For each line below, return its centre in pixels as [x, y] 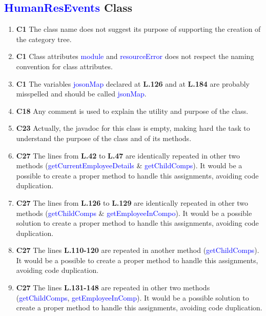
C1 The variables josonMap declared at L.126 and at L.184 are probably [133, 83]
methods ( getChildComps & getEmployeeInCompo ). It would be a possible [134, 213]
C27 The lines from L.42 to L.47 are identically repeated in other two [128, 155]
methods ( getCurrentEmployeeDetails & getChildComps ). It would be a [129, 165]
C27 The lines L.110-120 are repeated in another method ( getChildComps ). [138, 250]
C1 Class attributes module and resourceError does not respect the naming [135, 56]
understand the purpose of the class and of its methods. [104, 138]
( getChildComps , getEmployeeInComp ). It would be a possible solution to [132, 297]
